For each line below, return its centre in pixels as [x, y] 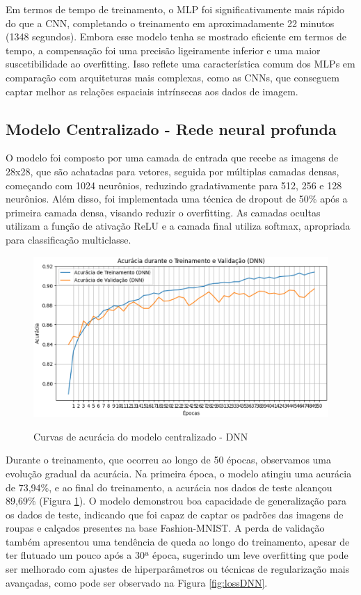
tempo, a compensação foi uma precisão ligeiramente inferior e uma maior [163, 50]
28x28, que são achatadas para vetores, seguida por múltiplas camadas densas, [173, 171]
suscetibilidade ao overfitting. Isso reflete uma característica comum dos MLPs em [180, 64]
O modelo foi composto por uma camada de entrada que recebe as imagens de [172, 158]
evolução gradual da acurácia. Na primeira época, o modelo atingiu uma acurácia [179, 473]
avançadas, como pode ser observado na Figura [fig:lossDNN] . [137, 582]
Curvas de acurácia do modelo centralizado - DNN [141, 436]
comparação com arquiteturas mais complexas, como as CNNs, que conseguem [173, 77]
